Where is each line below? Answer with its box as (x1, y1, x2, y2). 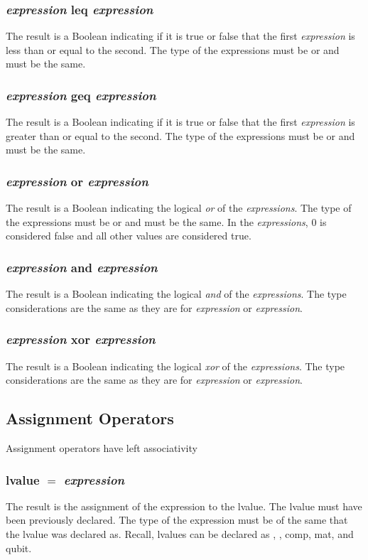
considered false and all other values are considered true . (6, 228, 251, 243)
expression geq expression (6, 86, 156, 104)
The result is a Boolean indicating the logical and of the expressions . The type (6, 286, 347, 301)
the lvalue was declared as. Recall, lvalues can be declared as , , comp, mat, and (6, 527, 354, 542)
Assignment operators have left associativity (6, 441, 197, 456)
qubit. (6, 540, 32, 555)
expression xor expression (6, 330, 156, 348)
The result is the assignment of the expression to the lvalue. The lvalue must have (6, 498, 362, 513)
